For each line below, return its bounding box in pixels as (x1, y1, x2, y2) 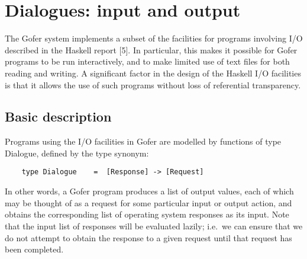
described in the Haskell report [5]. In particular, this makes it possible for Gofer (5, 43, 298, 56)
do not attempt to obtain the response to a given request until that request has (5, 231, 292, 244)
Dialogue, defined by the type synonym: (5, 146, 149, 159)
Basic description (5, 107, 112, 126)
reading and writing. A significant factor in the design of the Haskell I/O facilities (5, 66, 301, 79)
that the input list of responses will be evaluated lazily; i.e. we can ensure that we (5, 219, 303, 232)
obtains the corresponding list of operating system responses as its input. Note (5, 208, 289, 220)
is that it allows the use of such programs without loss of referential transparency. (5, 78, 301, 91)
